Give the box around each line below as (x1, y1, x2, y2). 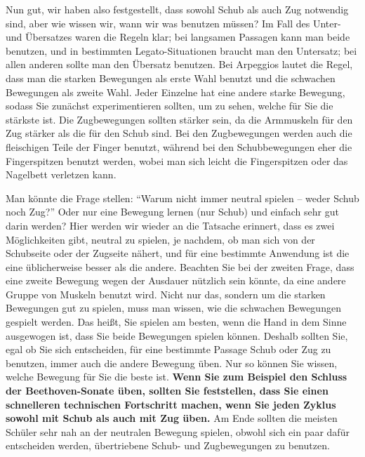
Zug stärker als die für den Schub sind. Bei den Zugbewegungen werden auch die (6, 126, 352, 140)
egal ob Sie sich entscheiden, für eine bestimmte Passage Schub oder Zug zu (6, 342, 331, 357)
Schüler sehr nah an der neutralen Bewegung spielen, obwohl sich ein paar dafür (6, 424, 350, 439)
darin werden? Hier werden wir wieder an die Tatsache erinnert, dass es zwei (6, 218, 335, 232)
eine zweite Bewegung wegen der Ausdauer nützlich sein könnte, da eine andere (6, 273, 346, 288)
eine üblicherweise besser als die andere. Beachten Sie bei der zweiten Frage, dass (6, 259, 354, 274)
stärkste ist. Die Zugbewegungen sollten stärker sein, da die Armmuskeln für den (6, 112, 353, 126)
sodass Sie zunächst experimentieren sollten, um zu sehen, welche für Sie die (6, 98, 333, 113)
